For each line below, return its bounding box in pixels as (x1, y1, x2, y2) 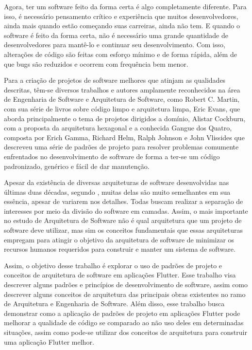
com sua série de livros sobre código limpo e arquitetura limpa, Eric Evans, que (4, 103, 240, 113)
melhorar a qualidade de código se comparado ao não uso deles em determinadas (4, 317, 244, 328)
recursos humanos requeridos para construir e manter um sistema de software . (4, 244, 235, 254)
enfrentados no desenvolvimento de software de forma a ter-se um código (4, 151, 220, 161)
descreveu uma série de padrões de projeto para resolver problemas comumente (4, 142, 239, 152)
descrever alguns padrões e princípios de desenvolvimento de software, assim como (4, 279, 248, 290)
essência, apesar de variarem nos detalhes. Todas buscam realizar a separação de (4, 196, 243, 206)
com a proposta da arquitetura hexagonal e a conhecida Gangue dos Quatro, (4, 123, 232, 133)
